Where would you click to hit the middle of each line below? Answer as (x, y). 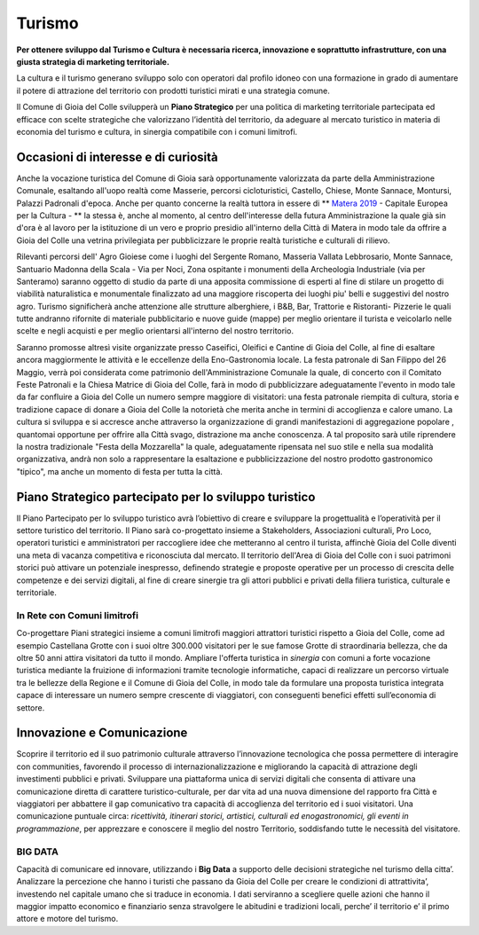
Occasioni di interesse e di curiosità (118, 157)
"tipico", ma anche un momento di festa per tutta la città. (120, 471)
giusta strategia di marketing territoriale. (93, 61)
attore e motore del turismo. (67, 919)
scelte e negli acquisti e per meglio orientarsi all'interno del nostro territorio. (155, 331)
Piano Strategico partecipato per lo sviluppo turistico (166, 497)
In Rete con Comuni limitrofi (78, 615)
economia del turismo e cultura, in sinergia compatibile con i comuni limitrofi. (157, 131)
